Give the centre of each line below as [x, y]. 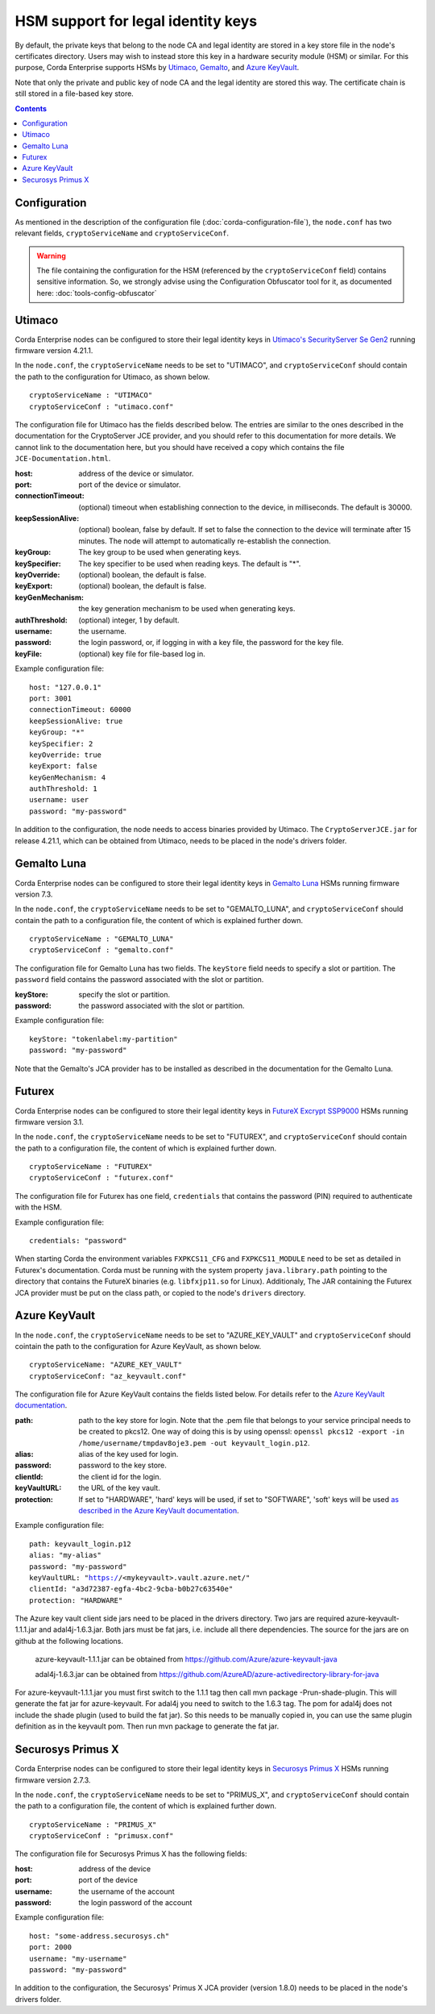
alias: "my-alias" [66, 1555]
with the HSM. [38, 1207]
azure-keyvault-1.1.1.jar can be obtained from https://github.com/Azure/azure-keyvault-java [186, 1659]
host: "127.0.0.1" [66, 687]
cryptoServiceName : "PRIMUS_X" [93, 1825]
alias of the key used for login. [128, 1454]
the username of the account [126, 1891]
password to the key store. [122, 1465]
